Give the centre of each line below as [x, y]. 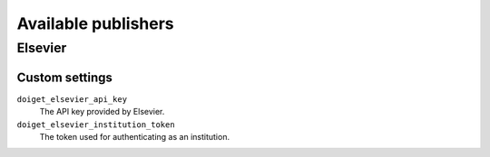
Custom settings [65, 77]
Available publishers [95, 23]
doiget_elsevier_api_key [72, 99]
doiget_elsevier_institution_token [96, 125]
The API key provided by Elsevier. [102, 112]
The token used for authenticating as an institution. [135, 136]
